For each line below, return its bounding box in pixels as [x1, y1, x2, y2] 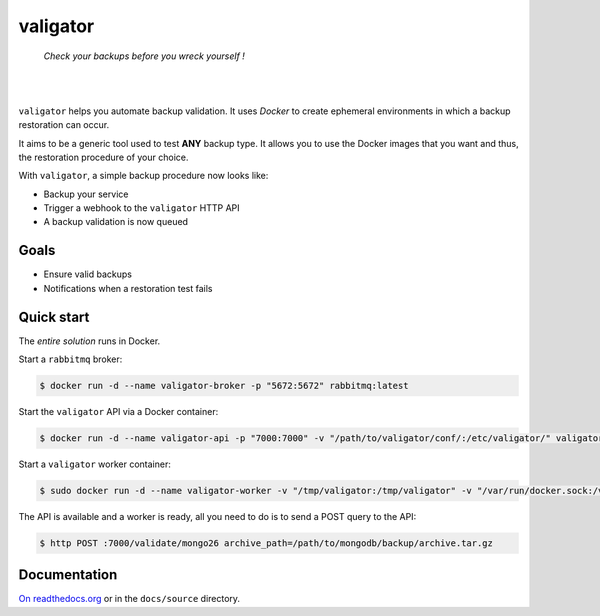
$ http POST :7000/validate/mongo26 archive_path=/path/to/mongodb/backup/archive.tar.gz [39, 537, 494, 549]
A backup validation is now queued [43, 216, 189, 228]
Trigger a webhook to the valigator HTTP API [43, 202, 240, 214]
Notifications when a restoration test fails [43, 282, 213, 294]
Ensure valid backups [43, 268, 132, 280]
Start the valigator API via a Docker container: [18, 406, 219, 418]
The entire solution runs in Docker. [18, 335, 161, 347]
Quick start [18, 308, 90, 325]
